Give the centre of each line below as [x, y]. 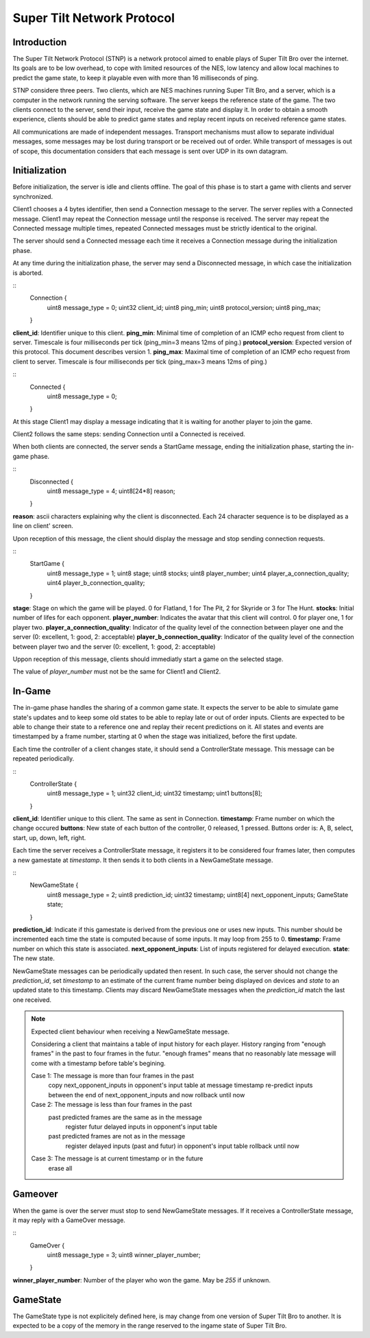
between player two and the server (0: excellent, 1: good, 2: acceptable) [114, 646]
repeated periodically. [44, 758]
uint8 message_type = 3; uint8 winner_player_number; [124, 1255]
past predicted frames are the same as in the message [125, 1117]
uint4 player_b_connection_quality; [96, 583]
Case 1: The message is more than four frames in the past [113, 1076]
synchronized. [33, 196]
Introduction [40, 42]
